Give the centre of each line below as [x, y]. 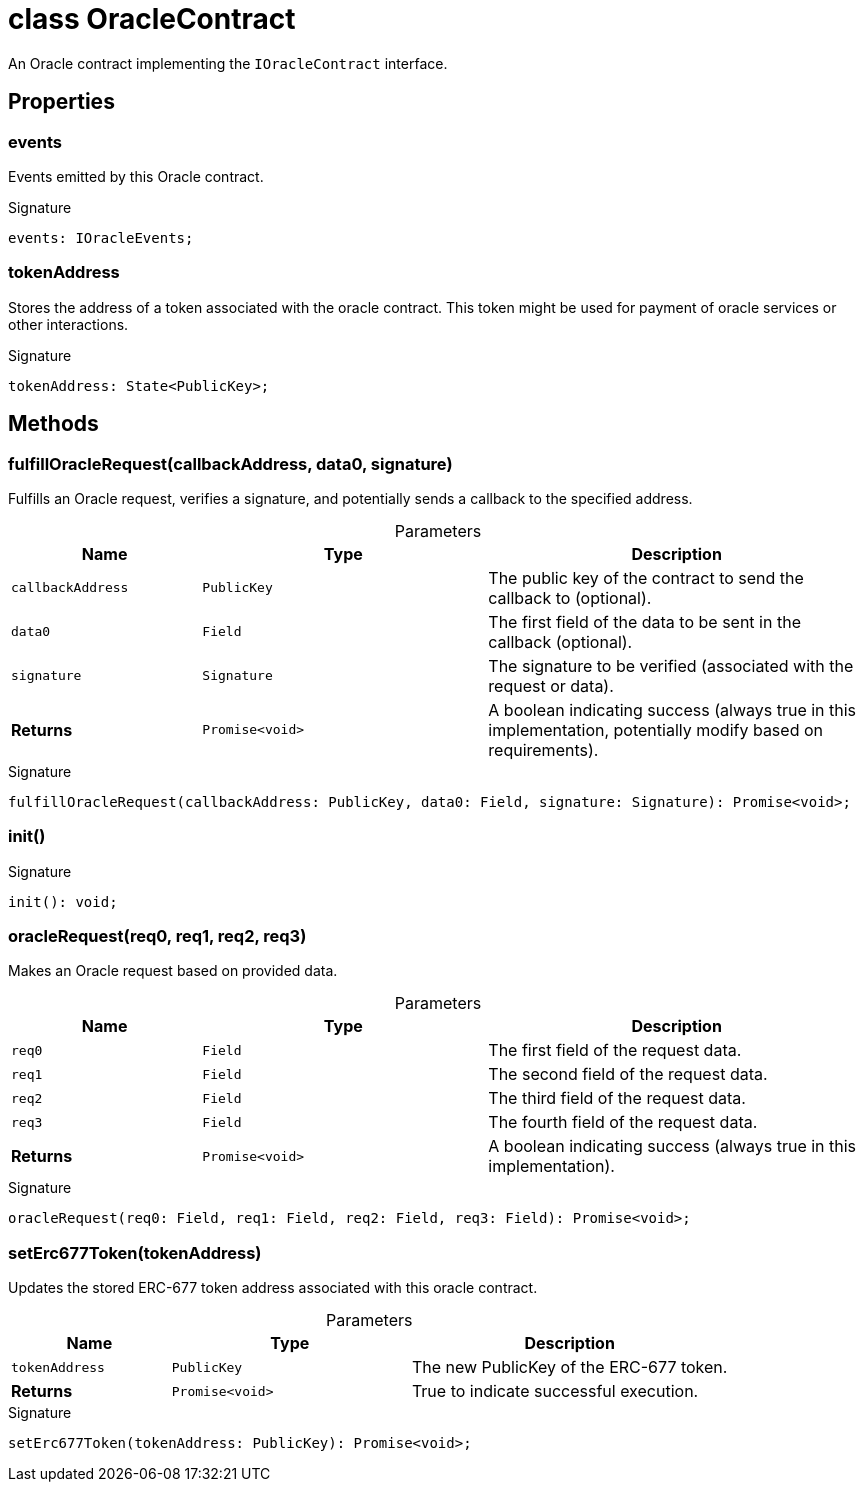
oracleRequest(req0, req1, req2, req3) [157, 936]
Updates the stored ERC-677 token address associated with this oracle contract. [273, 1288]
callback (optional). [560, 641]
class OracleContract [152, 19]
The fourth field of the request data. [623, 1122]
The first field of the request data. [615, 1050]
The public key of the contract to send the [646, 577]
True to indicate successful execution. [555, 1391]
